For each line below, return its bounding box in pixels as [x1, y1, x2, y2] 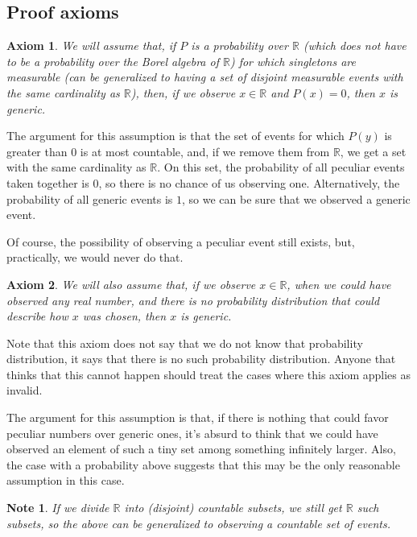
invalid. [6, 382, 43, 399]
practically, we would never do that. [6, 249, 184, 266]
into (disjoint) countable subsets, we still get [124, 499, 342, 516]
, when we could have [287, 275, 391, 292]
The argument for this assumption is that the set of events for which [6, 127, 345, 144]
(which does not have [303, 37, 407, 54]
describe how [6, 308, 68, 324]
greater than [6, 143, 68, 159]
